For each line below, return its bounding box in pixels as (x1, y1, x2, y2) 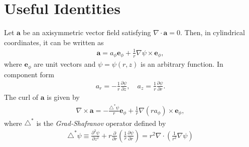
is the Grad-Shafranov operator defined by (36, 117, 166, 128)
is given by (47, 92, 80, 102)
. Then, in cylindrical (180, 27, 245, 38)
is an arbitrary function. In (140, 59, 223, 69)
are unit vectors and (34, 59, 96, 69)
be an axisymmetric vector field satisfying (23, 27, 151, 38)
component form (4, 69, 54, 79)
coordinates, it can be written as (4, 37, 104, 47)
